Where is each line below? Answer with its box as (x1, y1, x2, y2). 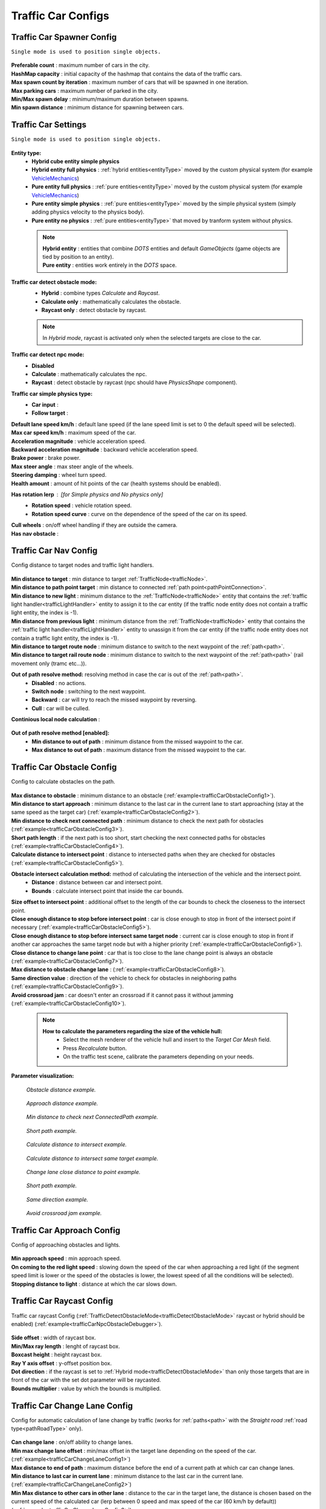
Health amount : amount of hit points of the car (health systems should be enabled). (11, 480, 222, 487)
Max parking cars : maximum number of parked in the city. (11, 87, 158, 94)
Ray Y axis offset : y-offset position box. (11, 1359, 112, 1367)
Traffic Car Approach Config (11, 1225, 121, 1236)
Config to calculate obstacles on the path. (11, 778, 115, 785)
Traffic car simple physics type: (11, 390, 93, 397)
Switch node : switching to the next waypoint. (31, 688, 146, 695)
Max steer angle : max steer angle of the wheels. (11, 462, 134, 470)
